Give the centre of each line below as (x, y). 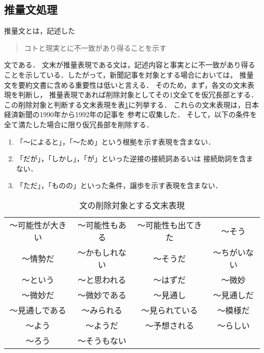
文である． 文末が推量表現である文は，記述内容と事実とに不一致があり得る (130, 65)
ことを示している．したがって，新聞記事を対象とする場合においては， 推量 (129, 74)
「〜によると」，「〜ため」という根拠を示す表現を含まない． (115, 141)
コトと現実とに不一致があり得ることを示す (95, 47)
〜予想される (169, 325)
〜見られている (170, 310)
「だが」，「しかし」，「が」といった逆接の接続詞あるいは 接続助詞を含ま (135, 158)
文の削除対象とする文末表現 (132, 205)
